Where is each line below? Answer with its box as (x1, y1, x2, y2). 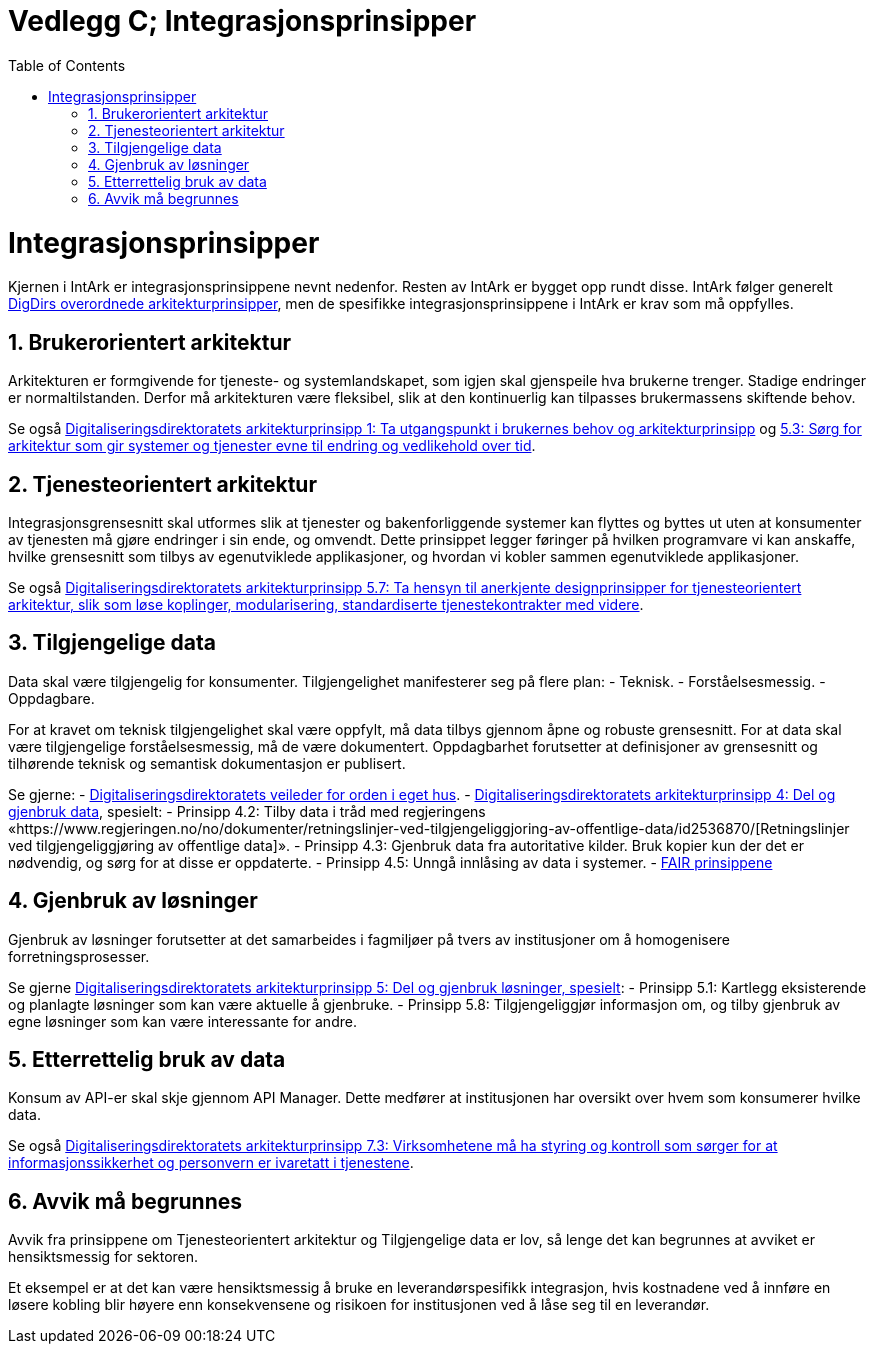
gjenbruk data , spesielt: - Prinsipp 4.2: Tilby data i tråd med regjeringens (8, 802, 486, 820)
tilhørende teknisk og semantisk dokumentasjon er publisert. (8, 754, 406, 772)
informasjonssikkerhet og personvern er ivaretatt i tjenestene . (8, 1154, 414, 1172)
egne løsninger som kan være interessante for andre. (8, 1012, 357, 1030)
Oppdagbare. (8, 689, 95, 707)
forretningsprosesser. (8, 947, 150, 965)
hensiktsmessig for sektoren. (8, 1248, 199, 1266)
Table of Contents (8, 56, 126, 74)
